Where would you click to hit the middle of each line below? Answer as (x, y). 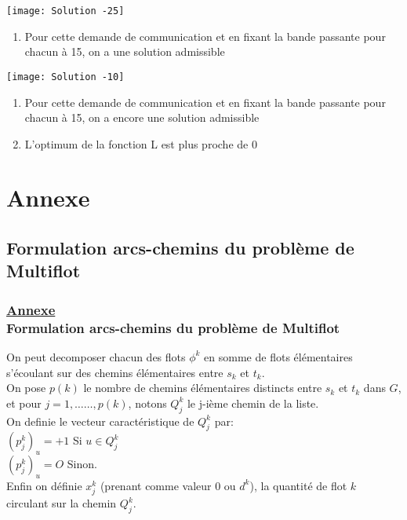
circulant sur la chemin (62, 503)
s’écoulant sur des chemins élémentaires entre (115, 372)
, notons (147, 403)
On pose (26, 388)
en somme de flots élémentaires (278, 356)
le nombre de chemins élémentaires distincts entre (203, 388)
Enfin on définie (44, 485)
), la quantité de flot (298, 485)
